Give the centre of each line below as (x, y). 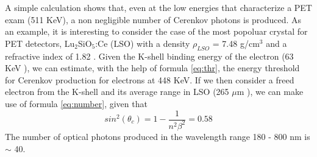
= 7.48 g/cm (236, 43)
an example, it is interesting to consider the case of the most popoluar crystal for (156, 31)
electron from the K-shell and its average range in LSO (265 (117, 92)
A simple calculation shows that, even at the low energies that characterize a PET (158, 7)
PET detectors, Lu (40, 43)
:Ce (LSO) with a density (143, 43)
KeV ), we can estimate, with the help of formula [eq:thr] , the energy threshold (152, 68)
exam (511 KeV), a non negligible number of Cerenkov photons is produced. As (153, 19)
